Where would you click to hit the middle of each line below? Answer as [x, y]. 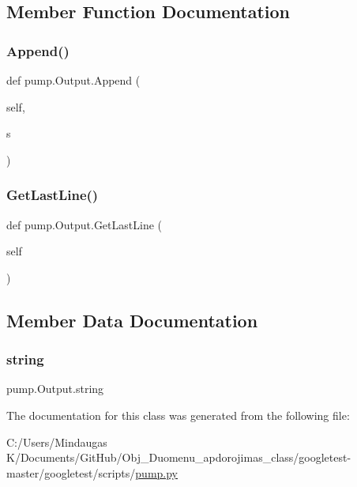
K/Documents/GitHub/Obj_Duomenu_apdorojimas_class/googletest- [179, 457]
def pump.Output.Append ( [73, 80]
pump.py [157, 472]
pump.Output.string [55, 389]
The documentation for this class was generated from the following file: [178, 415]
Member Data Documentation [132, 320]
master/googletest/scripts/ [71, 472]
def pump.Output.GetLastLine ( [84, 224]
